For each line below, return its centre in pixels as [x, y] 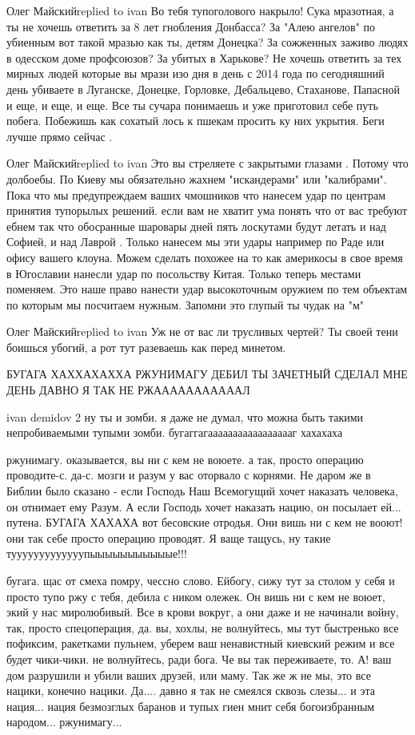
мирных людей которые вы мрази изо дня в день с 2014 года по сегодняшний [196, 73]
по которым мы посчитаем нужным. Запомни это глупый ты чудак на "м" [185, 304]
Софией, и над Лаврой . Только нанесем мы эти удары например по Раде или [196, 242]
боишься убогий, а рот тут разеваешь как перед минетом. [146, 347]
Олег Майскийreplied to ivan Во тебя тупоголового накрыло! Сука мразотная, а [200, 10]
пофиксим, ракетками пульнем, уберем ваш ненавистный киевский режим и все [201, 643]
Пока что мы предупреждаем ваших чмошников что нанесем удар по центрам [196, 194]
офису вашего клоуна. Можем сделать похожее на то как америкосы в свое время [205, 257]
